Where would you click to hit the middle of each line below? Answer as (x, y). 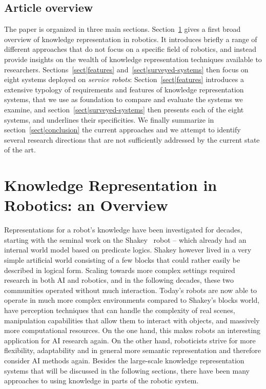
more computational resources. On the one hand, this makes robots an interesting (132, 330)
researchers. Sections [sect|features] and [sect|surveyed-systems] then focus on (126, 69)
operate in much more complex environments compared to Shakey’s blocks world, (132, 300)
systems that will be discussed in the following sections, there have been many (127, 370)
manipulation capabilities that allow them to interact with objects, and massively (132, 320)
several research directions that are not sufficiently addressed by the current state (132, 139)
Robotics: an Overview (86, 205)
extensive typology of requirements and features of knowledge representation (124, 89)
